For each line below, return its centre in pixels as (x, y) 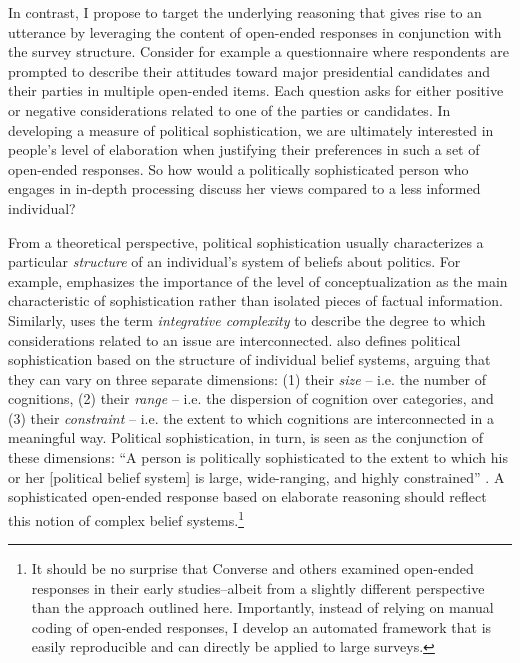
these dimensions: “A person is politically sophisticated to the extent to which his (258, 457)
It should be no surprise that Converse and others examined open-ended (252, 568)
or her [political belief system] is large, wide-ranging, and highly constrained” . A (256, 476)
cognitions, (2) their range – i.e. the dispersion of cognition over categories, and (251, 398)
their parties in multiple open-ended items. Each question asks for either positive (256, 90)
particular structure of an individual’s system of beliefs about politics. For (234, 261)
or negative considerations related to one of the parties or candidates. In (229, 109)
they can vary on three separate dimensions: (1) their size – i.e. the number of (247, 378)
